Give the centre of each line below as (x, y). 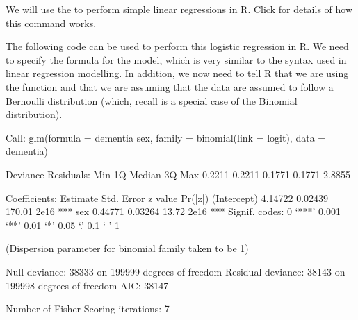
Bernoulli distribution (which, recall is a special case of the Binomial (152, 100)
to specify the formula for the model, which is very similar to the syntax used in (176, 59)
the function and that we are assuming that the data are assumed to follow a (170, 86)
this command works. (51, 23)
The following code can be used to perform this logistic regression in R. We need (177, 46)
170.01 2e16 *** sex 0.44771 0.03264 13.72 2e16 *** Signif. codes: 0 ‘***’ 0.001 (173, 211)
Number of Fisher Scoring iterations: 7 (88, 309)
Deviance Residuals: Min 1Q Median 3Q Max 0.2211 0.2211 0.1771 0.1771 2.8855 (178, 174)
